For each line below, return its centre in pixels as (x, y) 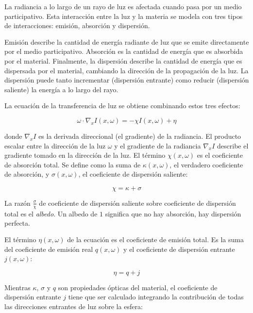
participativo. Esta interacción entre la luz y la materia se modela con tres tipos (124, 16)
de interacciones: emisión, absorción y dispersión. (77, 25)
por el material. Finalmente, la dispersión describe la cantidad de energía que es (123, 60)
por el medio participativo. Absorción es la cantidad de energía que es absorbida (124, 51)
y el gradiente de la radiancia (158, 145)
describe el (233, 145)
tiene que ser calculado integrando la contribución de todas (156, 297)
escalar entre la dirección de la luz (55, 145)
